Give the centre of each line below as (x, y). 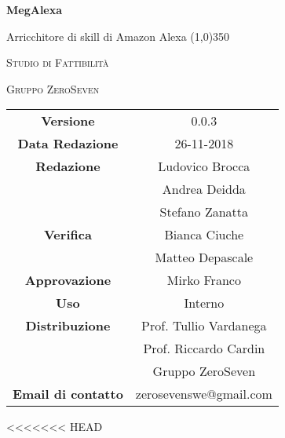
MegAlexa (35, 9)
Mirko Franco (204, 280)
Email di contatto (68, 394)
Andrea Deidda (204, 189)
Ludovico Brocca (204, 166)
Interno (204, 303)
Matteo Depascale (204, 257)
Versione (68, 121)
